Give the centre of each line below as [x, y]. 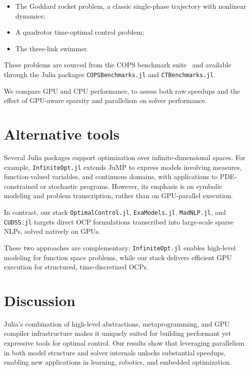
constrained [21, 186]
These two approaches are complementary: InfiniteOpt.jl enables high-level [120, 247]
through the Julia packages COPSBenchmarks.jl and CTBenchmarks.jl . [110, 74]
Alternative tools [62, 134]
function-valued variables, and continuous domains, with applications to [111, 176]
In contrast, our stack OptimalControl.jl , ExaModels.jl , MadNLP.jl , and [115, 212]
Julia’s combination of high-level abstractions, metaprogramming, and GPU [117, 323]
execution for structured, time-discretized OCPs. [76, 267]
